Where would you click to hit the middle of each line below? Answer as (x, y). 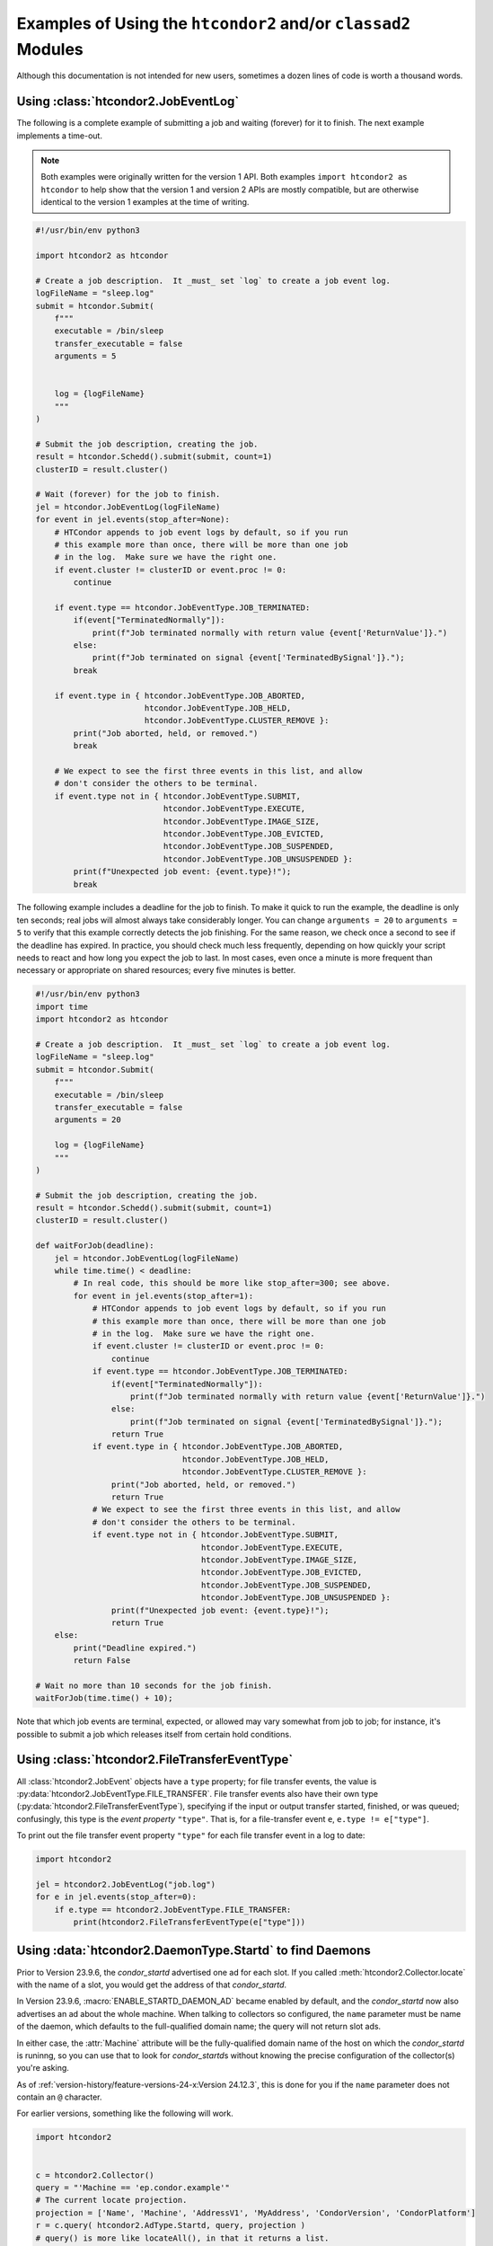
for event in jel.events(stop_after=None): (133, 520)
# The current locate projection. (111, 2200)
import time (62, 1007)
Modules (50, 49)
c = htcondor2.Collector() (95, 2175)
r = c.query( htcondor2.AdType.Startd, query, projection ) (171, 2225)
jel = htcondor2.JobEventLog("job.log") (125, 1884)
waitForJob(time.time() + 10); (105, 1698)
